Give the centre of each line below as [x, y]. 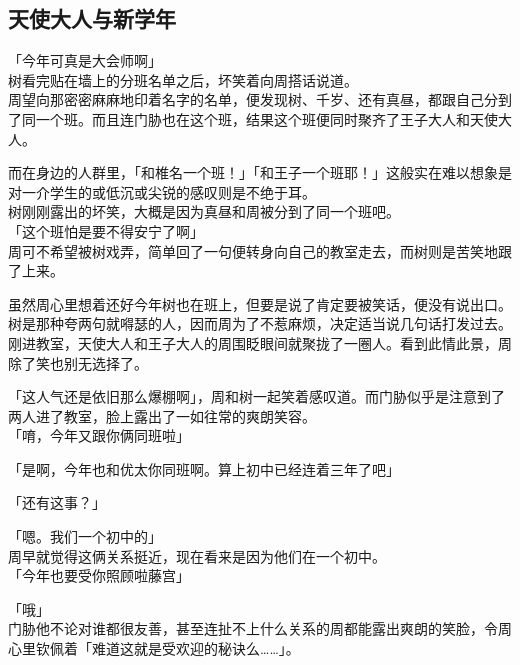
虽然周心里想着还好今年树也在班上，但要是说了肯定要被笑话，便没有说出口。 [260, 303]
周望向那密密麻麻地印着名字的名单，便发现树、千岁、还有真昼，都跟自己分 [253, 99]
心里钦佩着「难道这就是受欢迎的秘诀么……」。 [154, 648]
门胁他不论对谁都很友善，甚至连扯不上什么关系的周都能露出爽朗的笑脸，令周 [260, 628]
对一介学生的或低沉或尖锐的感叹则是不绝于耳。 [162, 191]
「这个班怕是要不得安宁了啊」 [106, 230]
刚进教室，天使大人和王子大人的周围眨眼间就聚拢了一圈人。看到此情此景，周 [260, 342]
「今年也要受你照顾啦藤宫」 [99, 575]
